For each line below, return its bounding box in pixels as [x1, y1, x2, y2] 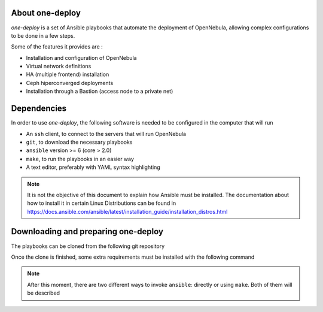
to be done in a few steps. [11, 32, 75, 39]
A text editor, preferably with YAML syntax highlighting [26, 163, 161, 171]
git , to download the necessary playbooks [26, 138, 133, 146]
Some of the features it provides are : [11, 43, 103, 50]
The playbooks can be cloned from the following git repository [11, 243, 165, 250]
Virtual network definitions [26, 63, 92, 70]
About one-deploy [11, 8, 81, 18]
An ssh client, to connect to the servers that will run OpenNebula [26, 130, 187, 137]
